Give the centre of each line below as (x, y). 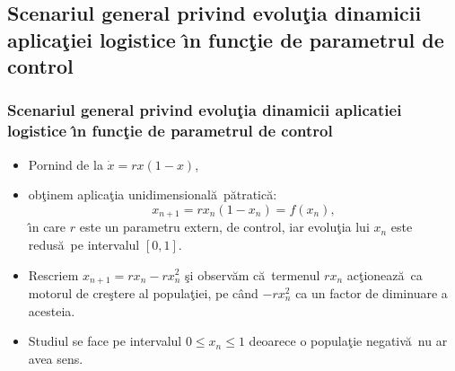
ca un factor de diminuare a (372, 292)
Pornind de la (66, 164)
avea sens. (56, 358)
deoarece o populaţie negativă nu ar (348, 341)
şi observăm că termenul (253, 274)
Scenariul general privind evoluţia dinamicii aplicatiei (205, 110)
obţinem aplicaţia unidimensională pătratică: (153, 194)
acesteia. (52, 310)
